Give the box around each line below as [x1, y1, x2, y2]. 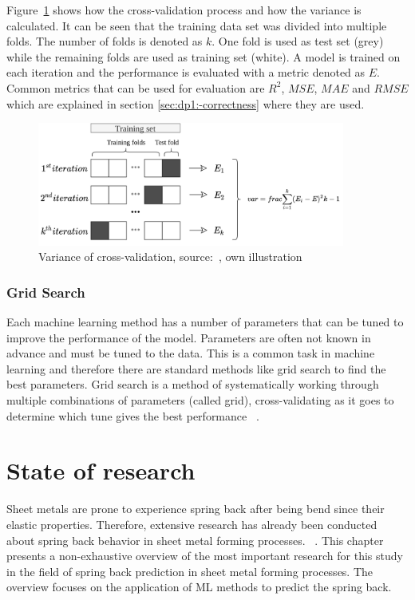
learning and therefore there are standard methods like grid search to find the [6, 360, 386, 377]
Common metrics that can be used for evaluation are [6, 79, 265, 96]
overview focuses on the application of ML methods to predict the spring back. [6, 578, 392, 595]
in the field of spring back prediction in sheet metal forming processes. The [6, 562, 373, 579]
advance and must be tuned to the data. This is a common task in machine [6, 345, 375, 361]
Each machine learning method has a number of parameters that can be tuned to [6, 314, 404, 330]
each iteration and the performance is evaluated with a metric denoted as [6, 64, 366, 81]
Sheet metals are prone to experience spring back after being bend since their [6, 500, 385, 517]
